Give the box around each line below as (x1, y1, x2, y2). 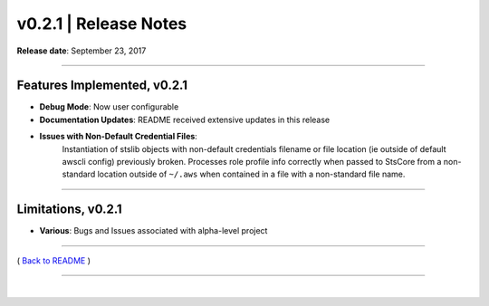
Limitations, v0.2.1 (16, 202, 122, 217)
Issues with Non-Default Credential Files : (39, 131, 198, 142)
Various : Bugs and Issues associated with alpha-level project (39, 225, 268, 236)
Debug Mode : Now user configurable (39, 101, 179, 112)
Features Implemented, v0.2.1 (16, 78, 188, 93)
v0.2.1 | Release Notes (16, 14, 187, 33)
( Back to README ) (16, 254, 91, 266)
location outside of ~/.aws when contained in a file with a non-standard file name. (97, 168, 406, 180)
